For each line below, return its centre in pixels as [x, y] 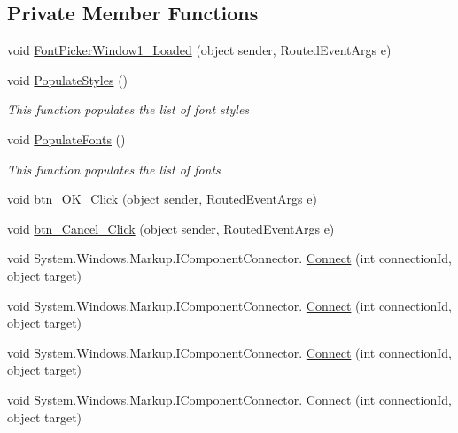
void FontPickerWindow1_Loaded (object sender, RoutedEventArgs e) [199, 50]
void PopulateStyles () [68, 79]
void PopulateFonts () [66, 139]
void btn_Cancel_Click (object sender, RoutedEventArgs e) [171, 228]
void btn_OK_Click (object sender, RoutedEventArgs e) [162, 199]
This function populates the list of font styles [128, 109]
